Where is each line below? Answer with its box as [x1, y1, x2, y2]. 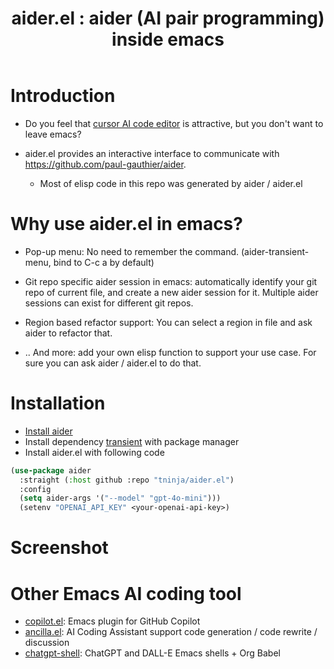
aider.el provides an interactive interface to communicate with [24, 147, 280, 159]
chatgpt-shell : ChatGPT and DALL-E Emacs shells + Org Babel [24, 647, 281, 659]
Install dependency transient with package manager [24, 435, 240, 447]
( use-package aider [10, 465, 92, 476]
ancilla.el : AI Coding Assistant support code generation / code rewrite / [24, 626, 318, 638]
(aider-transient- [240, 245, 310, 257]
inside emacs [111, 28, 225, 51]
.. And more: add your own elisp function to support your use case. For [24, 346, 317, 358]
